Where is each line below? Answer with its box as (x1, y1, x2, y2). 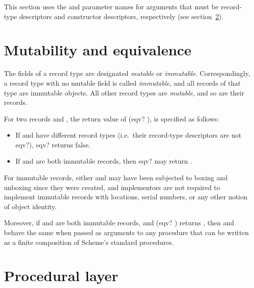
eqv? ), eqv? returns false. (15, 139, 91, 149)
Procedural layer (4, 265, 118, 286)
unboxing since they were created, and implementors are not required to (4, 182, 220, 192)
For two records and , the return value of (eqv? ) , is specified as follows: (4, 113, 219, 123)
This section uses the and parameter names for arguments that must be (4, 1, 219, 11)
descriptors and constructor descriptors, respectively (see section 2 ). (19, 11, 224, 21)
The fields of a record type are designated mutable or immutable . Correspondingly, (4, 68, 251, 78)
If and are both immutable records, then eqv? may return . (15, 156, 192, 166)
